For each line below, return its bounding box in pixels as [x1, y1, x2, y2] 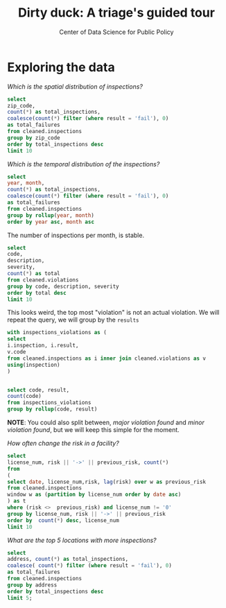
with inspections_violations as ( [7, 329, 107, 336]
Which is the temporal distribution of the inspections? [7, 159, 160, 168]
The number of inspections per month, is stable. [7, 231, 144, 239]
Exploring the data [7, 59, 116, 75]
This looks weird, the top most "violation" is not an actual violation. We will [7, 309, 220, 317]
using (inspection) [7, 361, 60, 368]
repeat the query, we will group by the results [7, 315, 139, 324]
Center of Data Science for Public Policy [59, 28, 174, 36]
